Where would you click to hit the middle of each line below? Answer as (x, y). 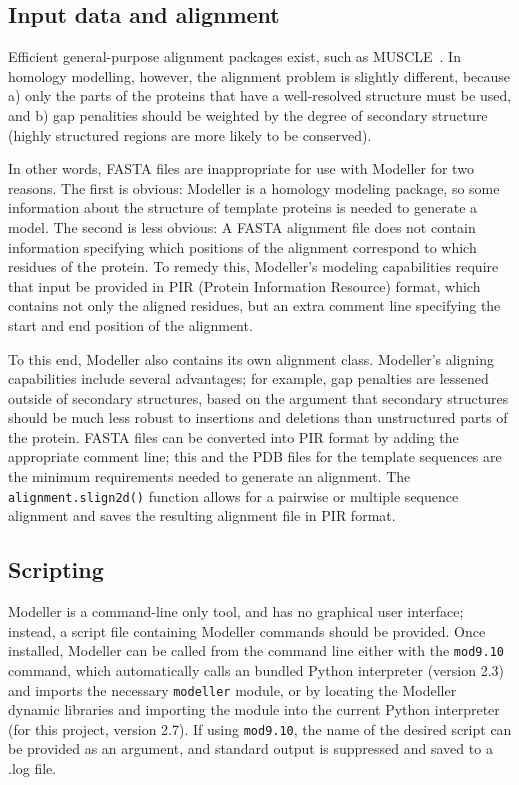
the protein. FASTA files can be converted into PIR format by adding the (233, 436)
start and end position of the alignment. (130, 324)
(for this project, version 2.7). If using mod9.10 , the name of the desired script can (260, 728)
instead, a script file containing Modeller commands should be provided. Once (247, 630)
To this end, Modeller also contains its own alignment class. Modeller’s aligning (251, 358)
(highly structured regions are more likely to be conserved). (190, 134)
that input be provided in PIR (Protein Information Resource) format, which (244, 285)
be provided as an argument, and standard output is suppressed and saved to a (250, 748)
